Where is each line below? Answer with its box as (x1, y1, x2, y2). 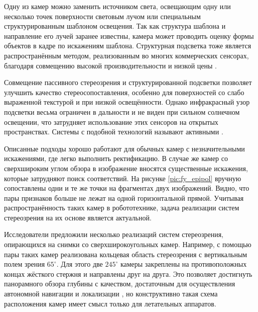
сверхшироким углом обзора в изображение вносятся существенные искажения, (4, 163, 248, 173)
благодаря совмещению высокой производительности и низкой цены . (4, 60, 217, 70)
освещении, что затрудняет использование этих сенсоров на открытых (4, 116, 218, 127)
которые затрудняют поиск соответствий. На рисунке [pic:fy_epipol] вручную (4, 173, 241, 183)
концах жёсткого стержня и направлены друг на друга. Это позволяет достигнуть (4, 268, 252, 279)
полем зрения (4, 259, 45, 269)
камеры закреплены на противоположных (120, 259, 247, 269)
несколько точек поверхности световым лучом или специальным (4, 11, 201, 21)
